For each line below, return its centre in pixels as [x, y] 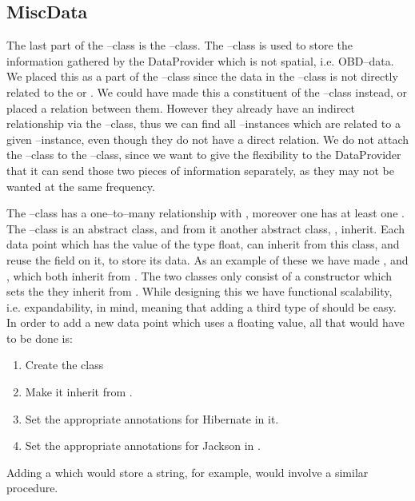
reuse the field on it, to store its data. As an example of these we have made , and [207, 259]
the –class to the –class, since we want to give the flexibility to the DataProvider [204, 155]
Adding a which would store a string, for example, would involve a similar [188, 472]
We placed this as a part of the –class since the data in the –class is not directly [202, 76]
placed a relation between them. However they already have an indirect [181, 107]
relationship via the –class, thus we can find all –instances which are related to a [204, 123]
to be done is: [40, 338]
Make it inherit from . [79, 392]
